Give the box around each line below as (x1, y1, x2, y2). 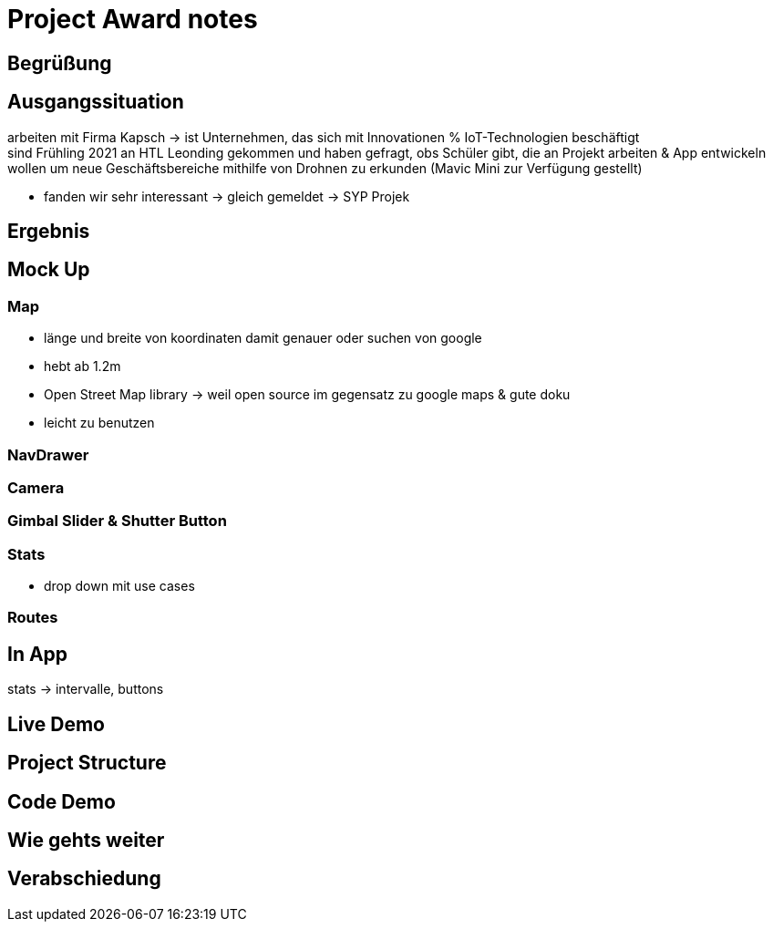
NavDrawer (7, 445, 89, 464)
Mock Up (7, 258, 90, 282)
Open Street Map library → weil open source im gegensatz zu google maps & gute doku (44, 387, 571, 403)
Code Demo (7, 790, 116, 813)
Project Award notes (7, 4, 258, 35)
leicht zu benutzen (44, 415, 155, 431)
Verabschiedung (7, 867, 161, 891)
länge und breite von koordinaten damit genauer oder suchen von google (44, 330, 482, 346)
